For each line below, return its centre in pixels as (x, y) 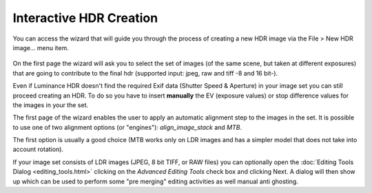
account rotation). (38, 149)
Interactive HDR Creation (85, 18)
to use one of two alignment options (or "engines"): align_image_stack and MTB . (127, 127)
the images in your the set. (51, 105)
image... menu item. (41, 47)
